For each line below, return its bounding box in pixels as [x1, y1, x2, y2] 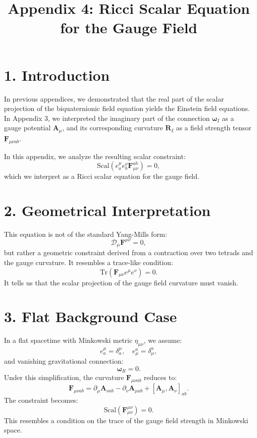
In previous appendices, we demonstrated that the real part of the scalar [4, 93, 224, 104]
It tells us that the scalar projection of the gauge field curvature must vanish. [4, 277, 239, 287]
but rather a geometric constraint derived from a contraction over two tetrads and [4, 247, 253, 258]
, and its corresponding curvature [62, 122, 163, 133]
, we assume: [144, 335, 182, 345]
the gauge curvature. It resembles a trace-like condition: [4, 257, 173, 267]
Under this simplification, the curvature [4, 372, 124, 383]
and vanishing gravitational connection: [4, 356, 123, 366]
